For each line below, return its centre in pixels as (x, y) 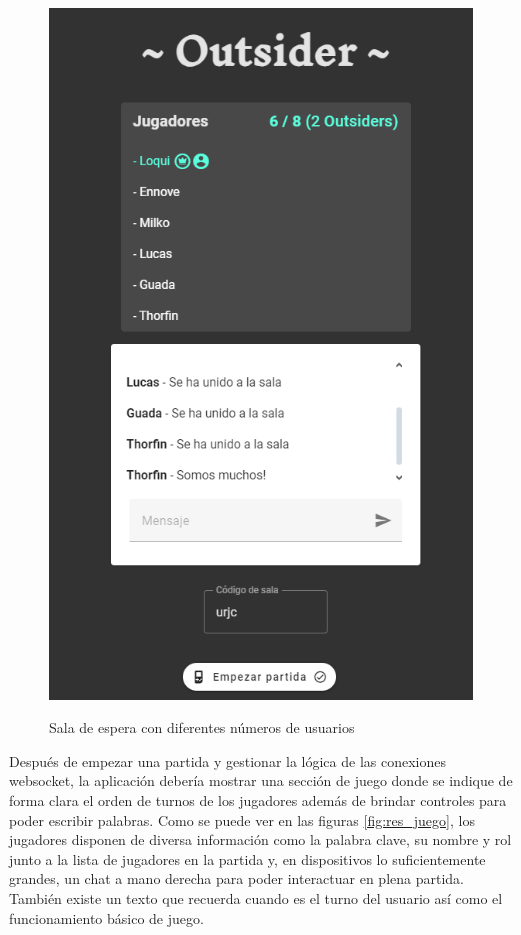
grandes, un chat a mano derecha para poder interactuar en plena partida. (236, 878)
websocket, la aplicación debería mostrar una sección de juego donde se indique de (261, 780)
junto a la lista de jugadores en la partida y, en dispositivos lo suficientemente (247, 858)
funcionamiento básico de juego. (106, 917)
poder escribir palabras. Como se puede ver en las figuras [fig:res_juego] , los (242, 819)
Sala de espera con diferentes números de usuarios (202, 727)
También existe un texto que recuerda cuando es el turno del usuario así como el (256, 898)
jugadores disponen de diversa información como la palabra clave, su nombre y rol (260, 839)
